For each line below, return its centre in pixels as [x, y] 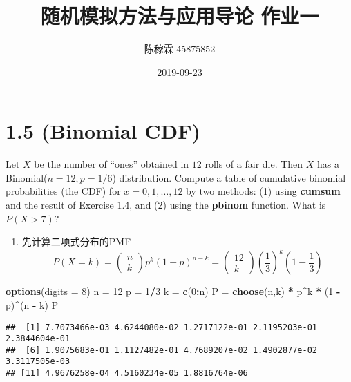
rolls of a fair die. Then [254, 164]
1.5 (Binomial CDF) [103, 131]
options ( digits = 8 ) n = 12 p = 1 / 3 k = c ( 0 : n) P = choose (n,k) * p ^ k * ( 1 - [173, 291]
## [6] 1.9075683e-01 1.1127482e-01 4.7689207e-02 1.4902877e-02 [162, 350]
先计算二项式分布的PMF [76, 241]
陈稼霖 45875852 [180, 49]
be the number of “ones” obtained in [112, 164]
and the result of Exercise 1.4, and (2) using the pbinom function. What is [166, 205]
